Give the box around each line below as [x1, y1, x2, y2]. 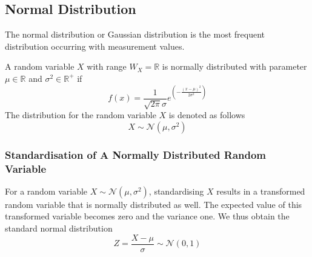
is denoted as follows [168, 108, 245, 121]
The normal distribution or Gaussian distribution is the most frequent [5, 28, 265, 41]
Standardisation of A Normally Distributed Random [5, 147, 267, 162]
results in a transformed [216, 184, 305, 197]
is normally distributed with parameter [162, 60, 307, 73]
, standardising [148, 184, 204, 197]
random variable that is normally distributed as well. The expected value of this [5, 198, 302, 210]
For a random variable [5, 184, 88, 197]
